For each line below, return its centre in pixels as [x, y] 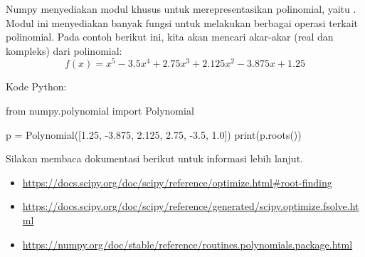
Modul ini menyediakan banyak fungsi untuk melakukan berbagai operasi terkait [182, 22]
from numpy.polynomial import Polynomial [100, 111]
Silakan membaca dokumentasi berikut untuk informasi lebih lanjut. [154, 158]
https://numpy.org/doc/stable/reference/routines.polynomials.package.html [187, 244]
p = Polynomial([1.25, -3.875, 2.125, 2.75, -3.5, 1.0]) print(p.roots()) [154, 134]
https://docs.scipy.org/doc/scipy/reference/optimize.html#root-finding [177, 182]
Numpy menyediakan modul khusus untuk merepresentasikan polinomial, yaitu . [181, 9]
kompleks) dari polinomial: [64, 50]
